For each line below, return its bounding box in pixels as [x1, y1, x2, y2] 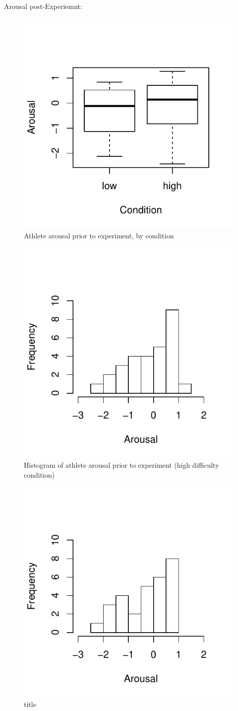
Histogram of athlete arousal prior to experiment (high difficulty [24, 460, 219, 470]
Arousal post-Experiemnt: [4, 1, 82, 11]
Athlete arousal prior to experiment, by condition [24, 230, 174, 241]
